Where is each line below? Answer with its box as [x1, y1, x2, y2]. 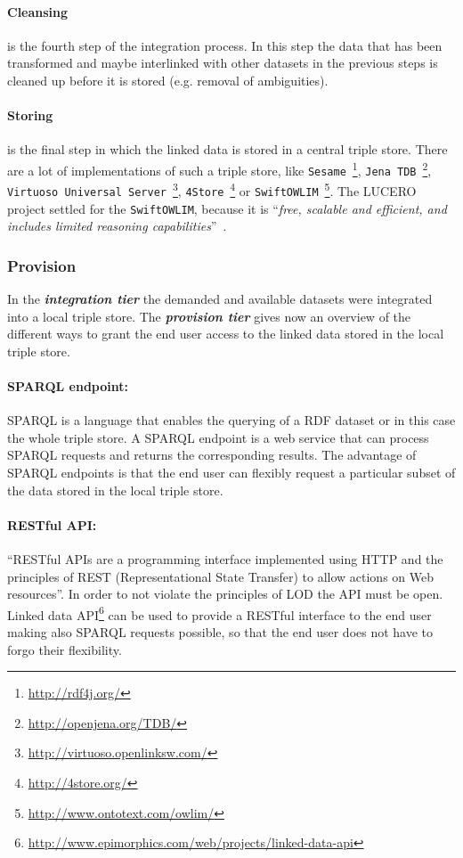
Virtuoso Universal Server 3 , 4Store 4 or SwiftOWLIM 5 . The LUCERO [7, 179, 417, 200]
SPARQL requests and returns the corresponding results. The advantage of [7, 445, 417, 464]
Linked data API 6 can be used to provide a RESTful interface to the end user [7, 602, 432, 624]
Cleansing [7, 2, 69, 20]
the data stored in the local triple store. [7, 480, 223, 499]
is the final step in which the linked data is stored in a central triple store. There [7, 140, 448, 159]
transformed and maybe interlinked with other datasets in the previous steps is [7, 53, 438, 72]
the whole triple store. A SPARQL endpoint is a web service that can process [7, 428, 429, 446]
